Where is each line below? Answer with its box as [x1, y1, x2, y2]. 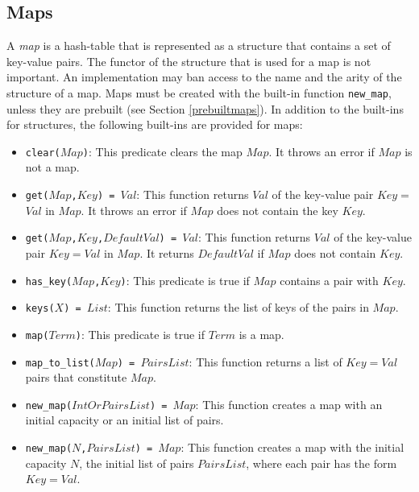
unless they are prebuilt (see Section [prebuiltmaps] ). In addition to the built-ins [6, 100, 404, 117]
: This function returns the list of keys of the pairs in [107, 299, 369, 316]
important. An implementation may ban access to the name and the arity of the [6, 68, 402, 85]
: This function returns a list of [189, 353, 342, 370]
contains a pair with [280, 271, 379, 288]
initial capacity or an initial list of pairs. [25, 411, 224, 428]
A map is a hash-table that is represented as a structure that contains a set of [6, 37, 391, 54]
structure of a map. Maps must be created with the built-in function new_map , [6, 84, 392, 101]
